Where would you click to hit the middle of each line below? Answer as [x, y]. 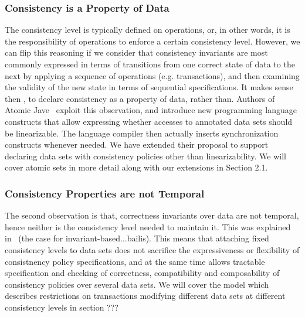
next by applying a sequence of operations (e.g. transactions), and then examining [152, 75]
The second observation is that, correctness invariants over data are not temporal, [152, 215]
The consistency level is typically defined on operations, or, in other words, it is [148, 30]
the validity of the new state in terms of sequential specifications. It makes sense [149, 87]
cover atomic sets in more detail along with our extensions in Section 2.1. [136, 167]
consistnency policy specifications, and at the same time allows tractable [135, 261]
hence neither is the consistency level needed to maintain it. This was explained [148, 226]
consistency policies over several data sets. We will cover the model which [137, 284]
